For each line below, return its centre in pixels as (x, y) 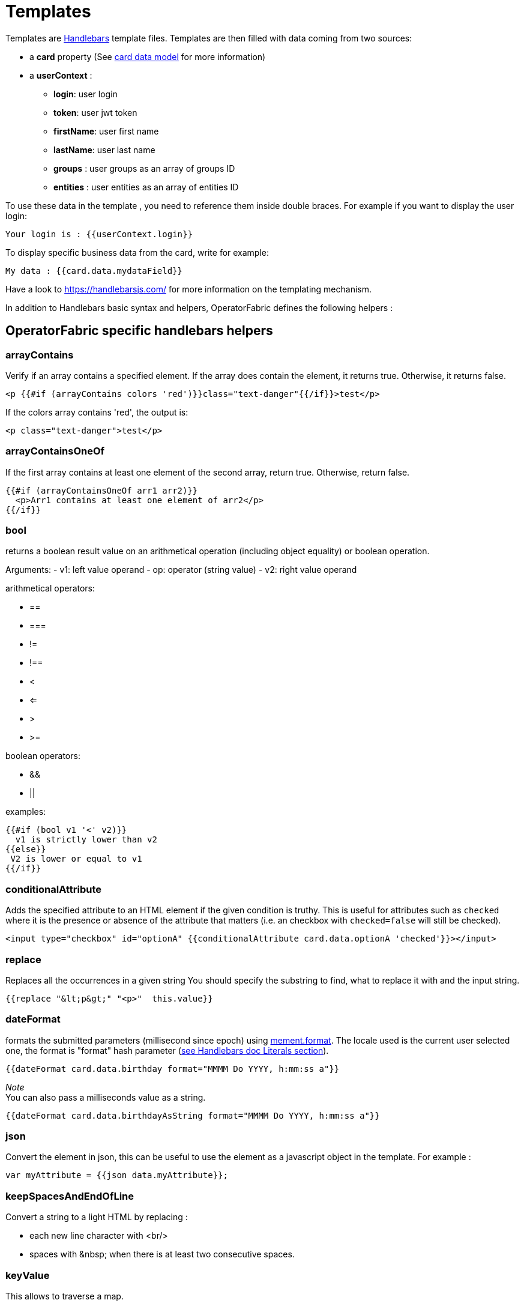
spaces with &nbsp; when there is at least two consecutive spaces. (162, 1254)
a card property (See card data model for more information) (148, 56)
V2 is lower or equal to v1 (76, 859)
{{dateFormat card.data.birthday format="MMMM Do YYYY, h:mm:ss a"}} (173, 1069)
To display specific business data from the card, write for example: (137, 252)
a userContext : (61, 75)
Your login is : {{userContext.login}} (99, 234)
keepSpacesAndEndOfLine (70, 1196)
